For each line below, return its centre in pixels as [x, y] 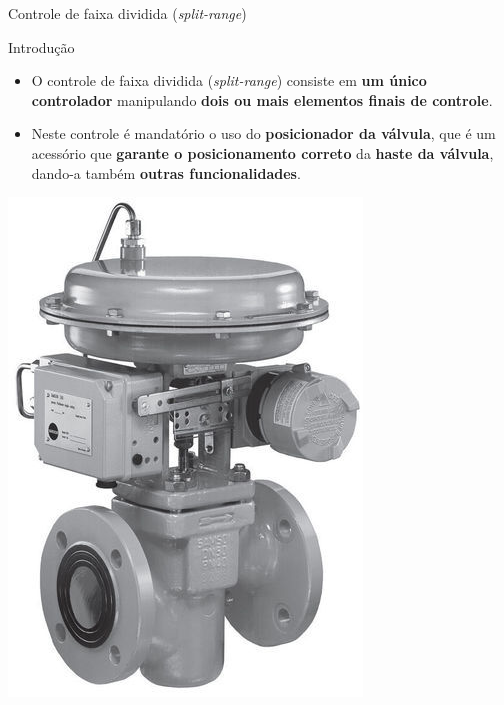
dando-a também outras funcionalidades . [166, 172]
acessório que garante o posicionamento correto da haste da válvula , [262, 152]
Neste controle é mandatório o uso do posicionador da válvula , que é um [263, 133]
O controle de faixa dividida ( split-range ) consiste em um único [229, 80]
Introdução [41, 46]
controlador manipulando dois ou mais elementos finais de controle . [262, 99]
